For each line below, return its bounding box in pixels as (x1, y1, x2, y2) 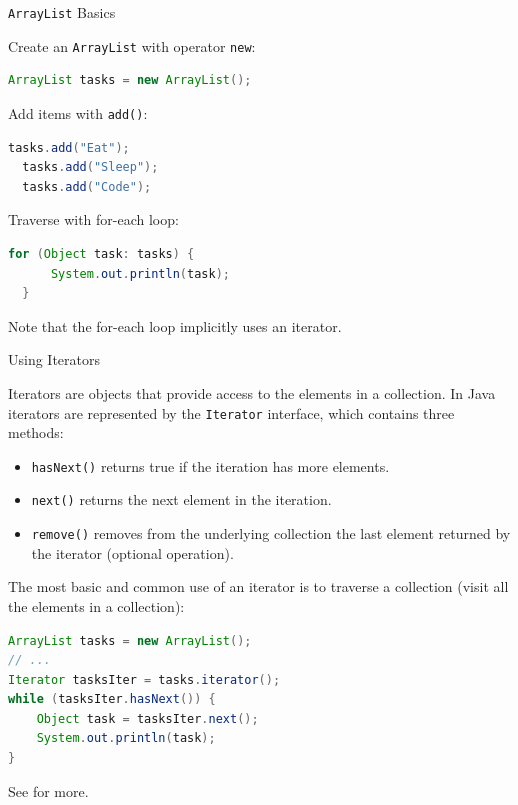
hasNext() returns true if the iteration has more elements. (31, 455, 390, 476)
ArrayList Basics (8, 2, 116, 22)
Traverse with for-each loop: (8, 209, 179, 230)
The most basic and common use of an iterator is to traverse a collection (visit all (8, 576, 509, 597)
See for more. (8, 780, 89, 801)
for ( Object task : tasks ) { (8, 246, 195, 261)
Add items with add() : (8, 102, 148, 123)
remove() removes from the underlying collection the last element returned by (31, 523, 511, 544)
